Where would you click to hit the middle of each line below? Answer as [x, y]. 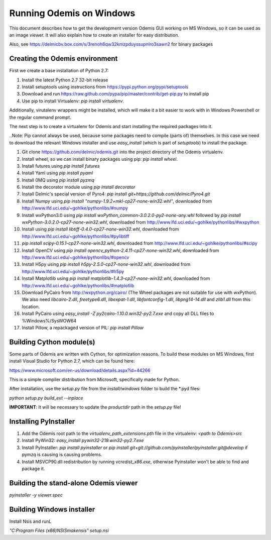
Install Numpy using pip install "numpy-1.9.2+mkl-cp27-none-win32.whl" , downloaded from [117, 201]
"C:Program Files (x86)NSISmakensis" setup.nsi [59, 530]
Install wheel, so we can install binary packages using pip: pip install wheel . [100, 159]
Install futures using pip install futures [61, 166]
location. [31, 306]
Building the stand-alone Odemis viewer [74, 483]
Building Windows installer [52, 509]
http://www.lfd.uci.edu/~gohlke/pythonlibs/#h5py [73, 271]
